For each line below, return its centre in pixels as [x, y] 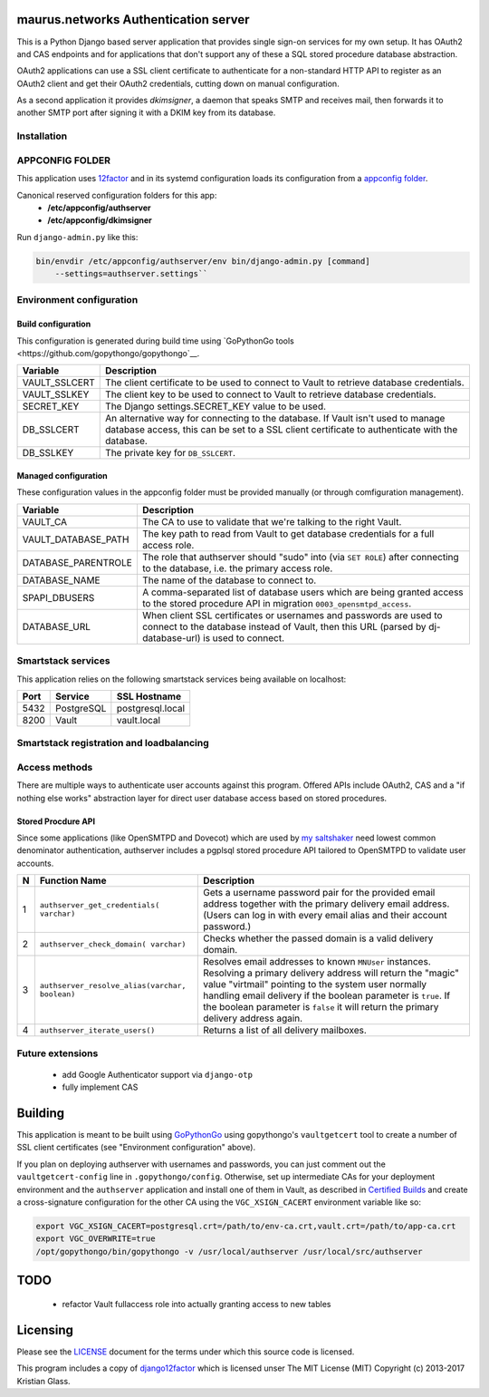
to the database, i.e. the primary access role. [237, 568]
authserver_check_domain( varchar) [113, 944]
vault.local [139, 720]
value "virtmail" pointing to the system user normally [315, 985]
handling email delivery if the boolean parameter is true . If [326, 995]
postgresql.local [151, 708]
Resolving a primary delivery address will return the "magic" [331, 973]
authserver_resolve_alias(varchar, [113, 986]
